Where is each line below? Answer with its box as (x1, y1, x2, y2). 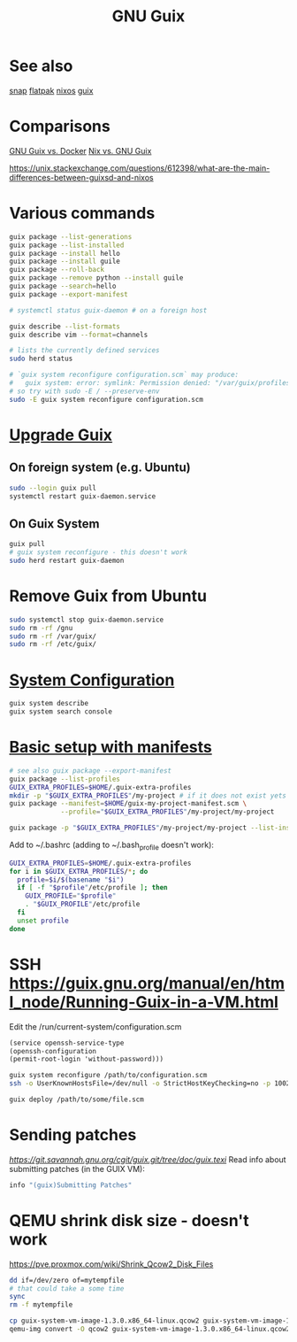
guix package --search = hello (9, 282, 117, 291)
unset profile (17, 916, 69, 925)
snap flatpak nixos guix (9, 85, 94, 96)
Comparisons (9, 117, 110, 136)
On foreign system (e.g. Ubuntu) (9, 460, 192, 475)
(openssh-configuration (9, 1046, 97, 1055)
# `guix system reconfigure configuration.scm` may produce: (9, 370, 240, 380)
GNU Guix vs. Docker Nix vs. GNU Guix (9, 145, 152, 156)
